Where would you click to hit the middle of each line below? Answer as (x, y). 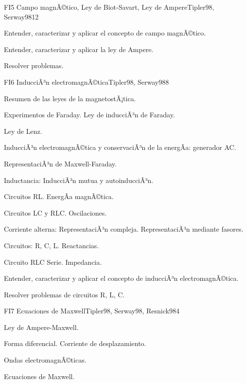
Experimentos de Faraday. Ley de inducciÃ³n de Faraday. (89, 115)
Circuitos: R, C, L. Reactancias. (52, 245)
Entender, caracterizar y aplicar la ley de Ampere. (79, 49)
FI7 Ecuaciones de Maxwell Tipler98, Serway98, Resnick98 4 (92, 311)
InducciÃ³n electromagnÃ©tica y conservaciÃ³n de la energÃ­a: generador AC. (120, 147)
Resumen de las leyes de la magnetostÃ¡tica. (70, 98)
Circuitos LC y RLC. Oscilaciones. (55, 212)
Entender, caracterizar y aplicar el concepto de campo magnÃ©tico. (105, 33)
